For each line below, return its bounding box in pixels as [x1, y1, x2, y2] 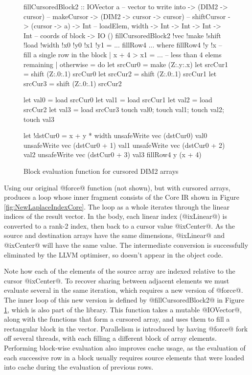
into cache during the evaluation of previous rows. [4, 362, 154, 372]
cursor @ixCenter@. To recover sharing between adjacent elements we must [4, 275, 229, 285]
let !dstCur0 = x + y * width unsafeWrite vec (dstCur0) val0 [23, 130, 207, 141]
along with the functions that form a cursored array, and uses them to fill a [4, 314, 230, 324]
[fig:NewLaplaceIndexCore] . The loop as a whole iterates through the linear [4, 201, 229, 211]
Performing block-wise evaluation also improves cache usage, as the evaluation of [4, 343, 246, 352]
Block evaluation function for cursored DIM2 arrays [23, 165, 179, 176]
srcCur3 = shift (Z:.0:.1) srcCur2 [23, 78, 122, 88]
